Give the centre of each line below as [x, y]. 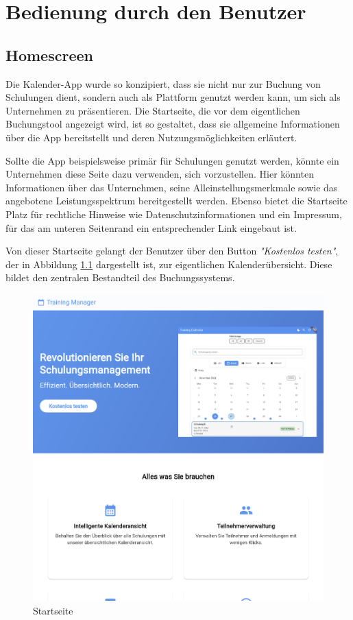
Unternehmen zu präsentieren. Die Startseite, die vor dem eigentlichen [153, 110]
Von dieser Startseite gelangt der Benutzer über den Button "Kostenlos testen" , [172, 251]
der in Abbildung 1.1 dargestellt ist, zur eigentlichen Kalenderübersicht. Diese [169, 264]
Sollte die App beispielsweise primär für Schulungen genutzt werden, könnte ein [172, 160]
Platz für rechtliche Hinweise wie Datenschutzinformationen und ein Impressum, [174, 214]
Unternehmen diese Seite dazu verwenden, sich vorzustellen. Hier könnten [160, 174]
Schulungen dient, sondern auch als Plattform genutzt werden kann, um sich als [173, 97]
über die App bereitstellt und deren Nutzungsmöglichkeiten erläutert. [151, 137]
